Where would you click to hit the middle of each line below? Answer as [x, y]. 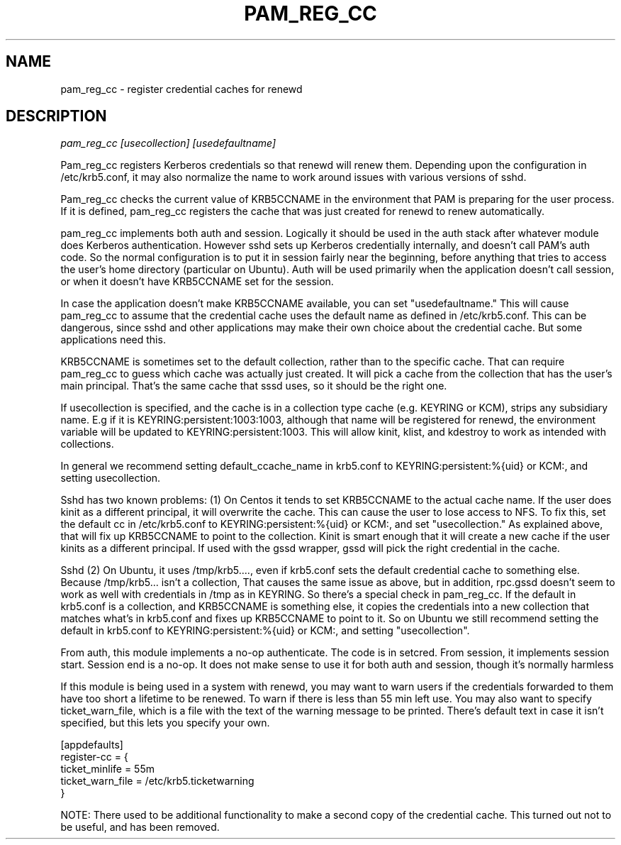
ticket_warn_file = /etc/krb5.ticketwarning [157, 781]
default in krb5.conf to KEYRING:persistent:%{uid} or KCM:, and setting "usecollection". [265, 631]
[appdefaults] [92, 745]
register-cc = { [94, 757]
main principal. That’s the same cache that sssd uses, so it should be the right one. [254, 386]
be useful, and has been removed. [140, 827]
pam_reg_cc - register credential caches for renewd [181, 89]
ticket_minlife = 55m [107, 769]
